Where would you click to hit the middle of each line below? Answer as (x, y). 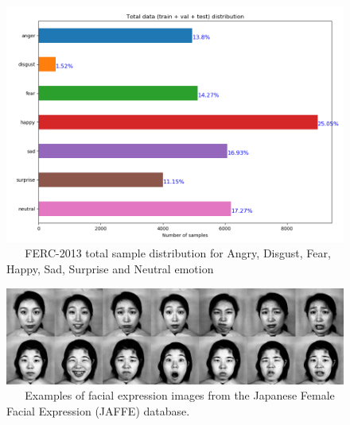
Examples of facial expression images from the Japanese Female (180, 395)
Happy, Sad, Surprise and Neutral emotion (110, 268)
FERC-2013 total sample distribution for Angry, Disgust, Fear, (178, 253)
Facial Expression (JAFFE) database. (98, 410)
